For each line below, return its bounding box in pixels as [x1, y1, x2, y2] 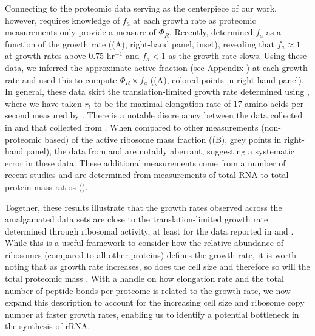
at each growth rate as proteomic [133, 13, 256, 26]
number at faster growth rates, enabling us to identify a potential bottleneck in [5, 307, 299, 320]
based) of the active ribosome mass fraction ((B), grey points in [44, 132, 282, 145]
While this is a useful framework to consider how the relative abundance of [5, 236, 283, 249]
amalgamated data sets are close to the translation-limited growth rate [5, 213, 268, 225]
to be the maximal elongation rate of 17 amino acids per [93, 97, 304, 109]
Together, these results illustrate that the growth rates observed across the [5, 201, 282, 213]
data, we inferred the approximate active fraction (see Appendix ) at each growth [5, 61, 308, 74]
